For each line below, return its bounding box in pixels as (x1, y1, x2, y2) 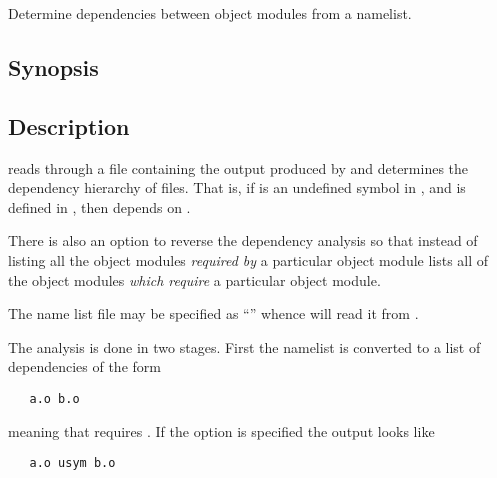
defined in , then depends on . (8, 196, 191, 217)
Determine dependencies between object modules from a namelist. (8, 3, 412, 23)
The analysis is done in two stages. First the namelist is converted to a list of (8, 336, 481, 357)
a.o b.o (29, 391, 80, 406)
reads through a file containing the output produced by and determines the (8, 157, 469, 178)
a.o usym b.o (29, 456, 116, 471)
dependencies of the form (8, 356, 161, 377)
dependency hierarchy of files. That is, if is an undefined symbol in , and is (8, 177, 466, 198)
